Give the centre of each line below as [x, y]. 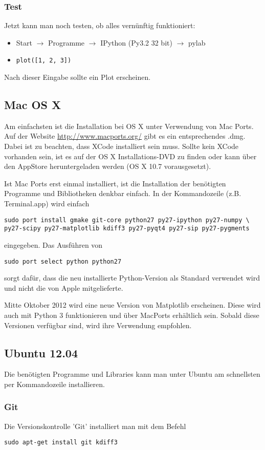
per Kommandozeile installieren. [54, 384]
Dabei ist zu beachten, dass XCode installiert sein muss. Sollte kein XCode [122, 146]
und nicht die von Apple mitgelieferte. [64, 287]
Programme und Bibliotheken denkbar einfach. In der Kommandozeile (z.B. [123, 193]
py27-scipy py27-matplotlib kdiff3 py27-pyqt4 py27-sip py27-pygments [127, 229]
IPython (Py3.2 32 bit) [136, 42]
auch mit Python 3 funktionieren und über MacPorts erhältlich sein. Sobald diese [132, 315]
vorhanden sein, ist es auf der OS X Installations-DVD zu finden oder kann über [130, 156]
